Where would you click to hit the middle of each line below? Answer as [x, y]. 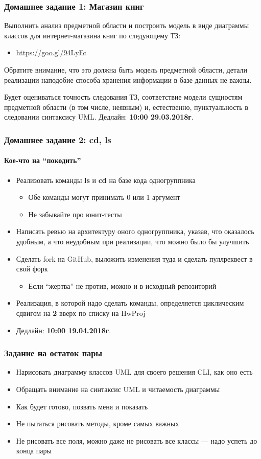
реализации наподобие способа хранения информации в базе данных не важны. [128, 79]
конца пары [34, 451]
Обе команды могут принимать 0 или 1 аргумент [104, 197]
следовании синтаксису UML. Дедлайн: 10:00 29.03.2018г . [99, 117]
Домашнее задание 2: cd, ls [58, 139]
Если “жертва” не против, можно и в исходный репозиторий [122, 285]
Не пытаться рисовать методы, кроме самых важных [98, 423]
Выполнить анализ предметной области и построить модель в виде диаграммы [127, 25]
